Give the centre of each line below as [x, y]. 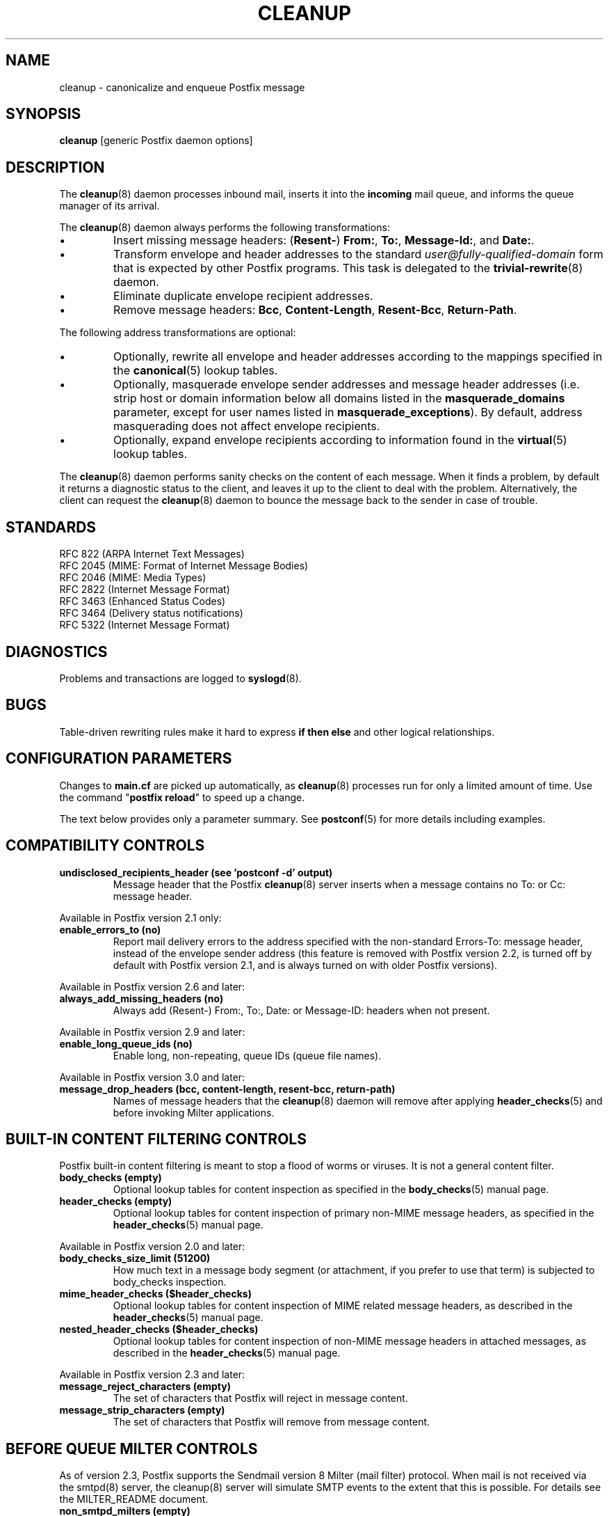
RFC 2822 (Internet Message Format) [145, 590]
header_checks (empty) [116, 1201]
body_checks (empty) [111, 1178]
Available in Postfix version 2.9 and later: [152, 1032]
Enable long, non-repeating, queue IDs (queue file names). [247, 1055]
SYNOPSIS [43, 114]
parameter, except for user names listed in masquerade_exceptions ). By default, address [348, 412]
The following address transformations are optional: [178, 333]
